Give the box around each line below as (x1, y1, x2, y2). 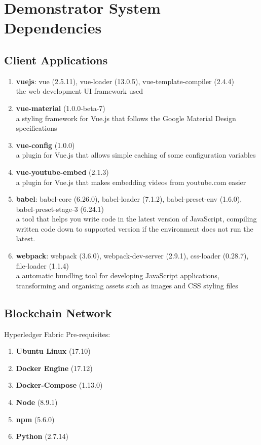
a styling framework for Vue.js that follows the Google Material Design (16, 113, 236, 123)
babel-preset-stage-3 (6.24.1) (16, 203, 104, 214)
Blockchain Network (4, 305, 112, 320)
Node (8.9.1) (16, 397, 58, 407)
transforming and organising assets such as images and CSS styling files (16, 280, 238, 290)
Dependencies (4, 17, 102, 38)
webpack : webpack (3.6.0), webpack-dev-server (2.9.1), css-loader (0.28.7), (16, 250, 249, 261)
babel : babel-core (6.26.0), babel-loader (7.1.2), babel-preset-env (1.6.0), (16, 194, 242, 204)
